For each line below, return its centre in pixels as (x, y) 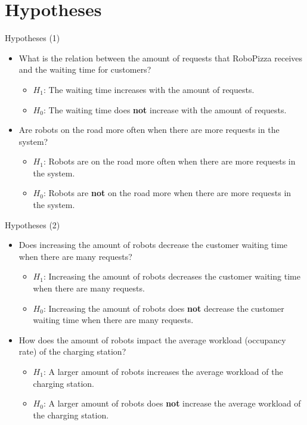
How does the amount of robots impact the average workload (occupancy (152, 339)
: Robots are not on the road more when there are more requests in (167, 193)
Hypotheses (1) (32, 38)
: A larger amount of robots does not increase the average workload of (172, 403)
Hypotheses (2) (32, 224)
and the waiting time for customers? (85, 69)
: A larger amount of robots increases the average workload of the (163, 371)
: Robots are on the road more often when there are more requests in (169, 161)
